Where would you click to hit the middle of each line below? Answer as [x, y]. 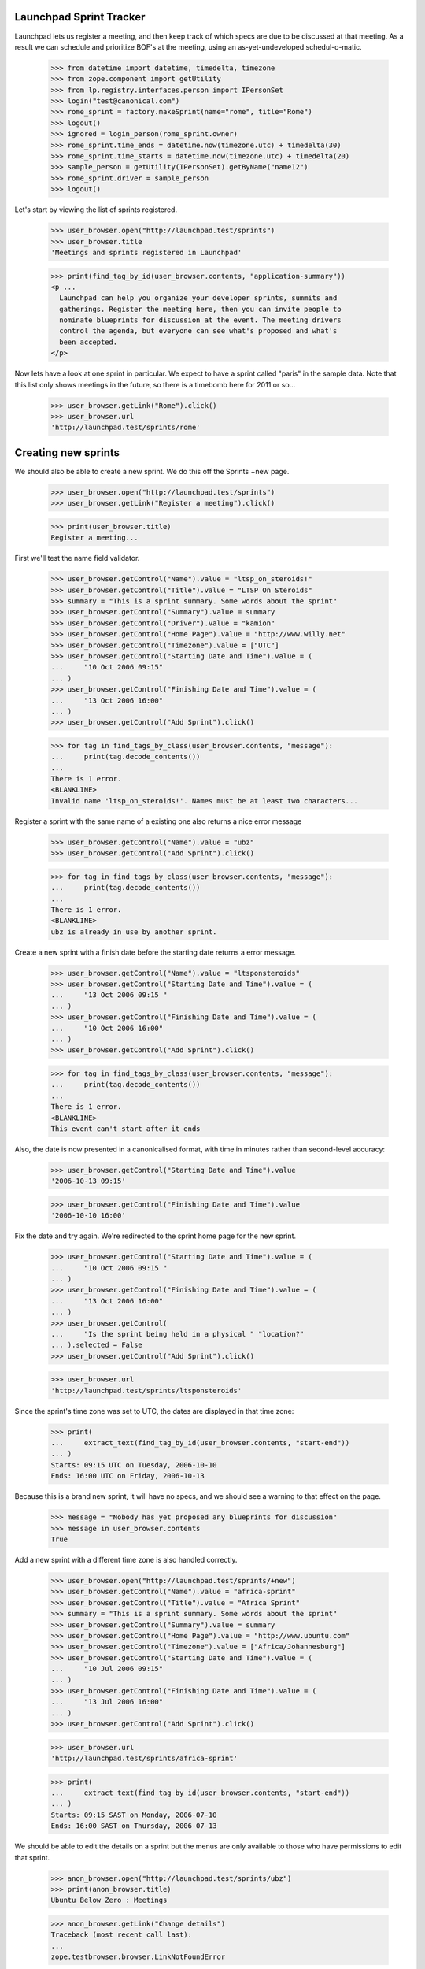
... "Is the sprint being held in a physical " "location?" [177, 1334]
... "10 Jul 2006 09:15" [107, 1669]
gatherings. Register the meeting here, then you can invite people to [200, 309]
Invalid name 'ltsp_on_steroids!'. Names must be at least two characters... [204, 801]
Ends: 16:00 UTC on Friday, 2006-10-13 [128, 1476]
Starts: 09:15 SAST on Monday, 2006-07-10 [134, 1815]
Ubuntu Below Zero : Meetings [109, 1900]
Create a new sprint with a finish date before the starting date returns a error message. [155, 952]
